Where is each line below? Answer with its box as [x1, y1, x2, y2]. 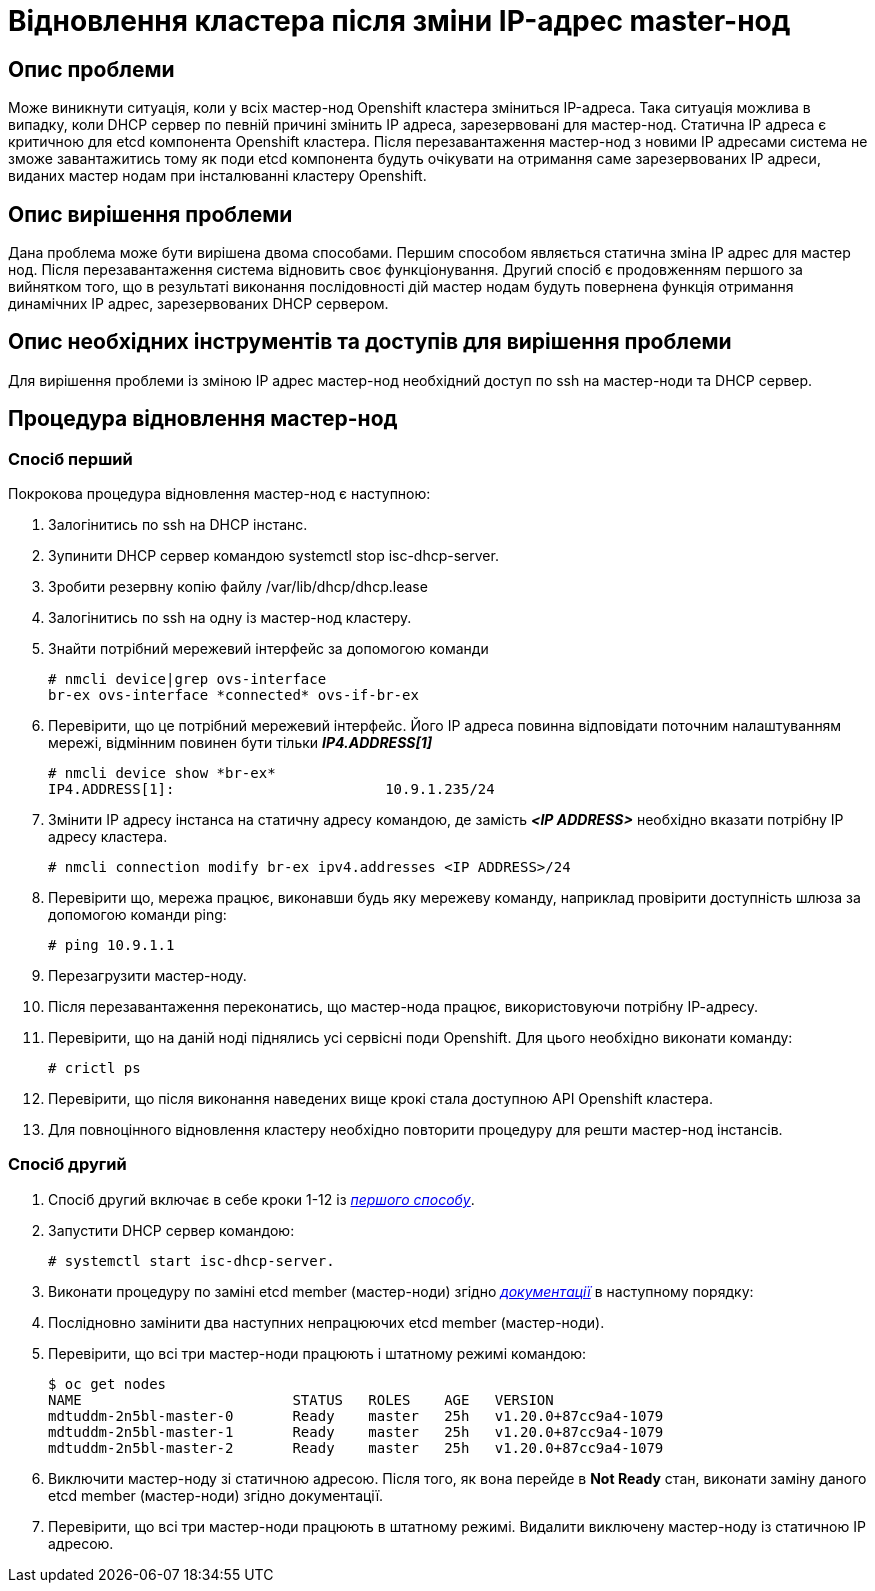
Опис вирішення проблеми [8, 201, 293, 227]
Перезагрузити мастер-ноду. [48, 967, 247, 985]
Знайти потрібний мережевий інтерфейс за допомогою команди [48, 640, 489, 658]
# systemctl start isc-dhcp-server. [48, 1252, 335, 1269]
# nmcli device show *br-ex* [48, 765, 276, 782]
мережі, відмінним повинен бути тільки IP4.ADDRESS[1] [48, 734, 433, 752]
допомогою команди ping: [48, 906, 227, 924]
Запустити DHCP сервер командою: [48, 1221, 295, 1239]
